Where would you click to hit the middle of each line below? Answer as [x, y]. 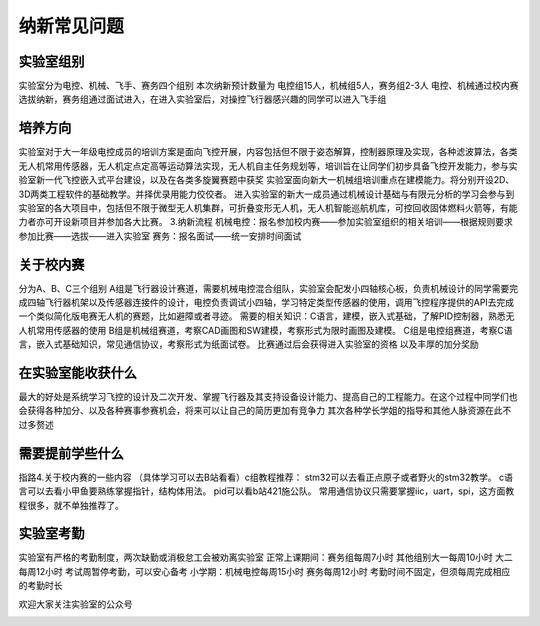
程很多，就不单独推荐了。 [71, 505]
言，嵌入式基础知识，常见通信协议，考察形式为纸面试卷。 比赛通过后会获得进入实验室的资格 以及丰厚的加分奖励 [248, 344]
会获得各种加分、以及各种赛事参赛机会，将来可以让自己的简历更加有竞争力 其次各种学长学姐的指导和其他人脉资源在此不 [265, 411]
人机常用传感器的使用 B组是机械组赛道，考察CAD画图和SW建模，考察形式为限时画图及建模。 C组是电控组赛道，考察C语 [265, 330]
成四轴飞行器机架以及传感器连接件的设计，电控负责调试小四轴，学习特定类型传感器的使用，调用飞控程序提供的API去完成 [266, 302]
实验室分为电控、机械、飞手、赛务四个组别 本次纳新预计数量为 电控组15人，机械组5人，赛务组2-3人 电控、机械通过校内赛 [268, 86]
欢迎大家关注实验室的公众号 [75, 604]
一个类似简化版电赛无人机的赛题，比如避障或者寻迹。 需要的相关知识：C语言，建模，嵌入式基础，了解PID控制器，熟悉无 [266, 316]
